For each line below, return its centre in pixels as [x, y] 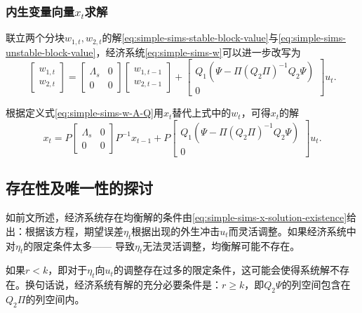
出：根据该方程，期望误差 [65, 231]
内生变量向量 [40, 11]
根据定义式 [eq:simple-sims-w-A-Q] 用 [85, 113]
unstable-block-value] [51, 52]
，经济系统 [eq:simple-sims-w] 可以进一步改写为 [198, 52]
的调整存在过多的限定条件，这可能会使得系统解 [221, 270]
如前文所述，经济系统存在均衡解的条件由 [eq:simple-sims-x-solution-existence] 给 [181, 217]
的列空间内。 [55, 299]
